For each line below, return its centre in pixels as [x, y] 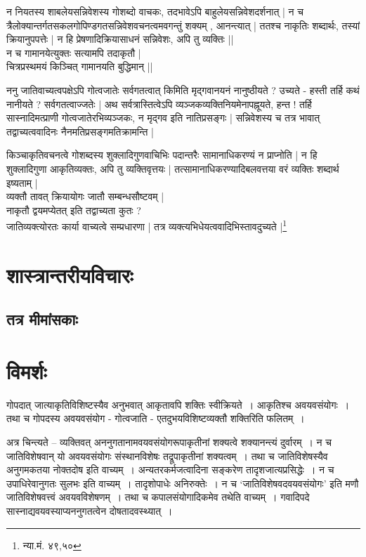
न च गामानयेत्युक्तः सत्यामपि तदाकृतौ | [74, 52]
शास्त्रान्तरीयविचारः [70, 274]
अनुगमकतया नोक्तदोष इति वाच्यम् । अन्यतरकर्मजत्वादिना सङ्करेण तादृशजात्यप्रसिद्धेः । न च [170, 470]
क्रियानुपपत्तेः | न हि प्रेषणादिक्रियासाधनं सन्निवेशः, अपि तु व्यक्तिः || [120, 39]
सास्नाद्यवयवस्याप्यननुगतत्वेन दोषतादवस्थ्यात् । [90, 511]
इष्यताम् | [22, 182]
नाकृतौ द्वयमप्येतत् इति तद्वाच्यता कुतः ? [74, 210]
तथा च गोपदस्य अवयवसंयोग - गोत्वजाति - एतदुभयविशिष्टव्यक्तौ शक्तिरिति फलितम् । [156, 418]
